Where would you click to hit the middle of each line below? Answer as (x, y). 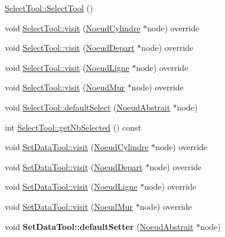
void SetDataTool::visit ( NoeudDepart (74, 166)
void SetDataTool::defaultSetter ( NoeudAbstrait (99, 226)
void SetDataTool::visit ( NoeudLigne (71, 186)
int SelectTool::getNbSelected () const (73, 127)
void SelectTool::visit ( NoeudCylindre (73, 27)
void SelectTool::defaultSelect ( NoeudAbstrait (88, 107)
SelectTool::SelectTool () (49, 8)
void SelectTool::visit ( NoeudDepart (70, 48)
